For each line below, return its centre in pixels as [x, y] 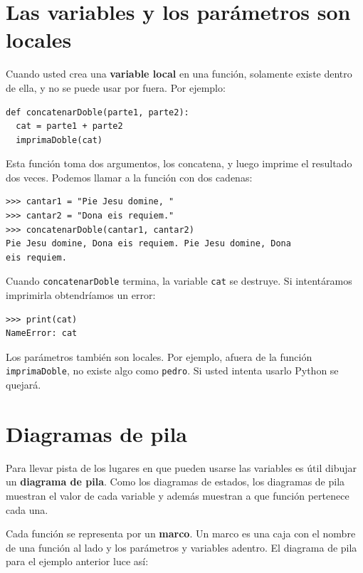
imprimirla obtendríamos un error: [81, 295]
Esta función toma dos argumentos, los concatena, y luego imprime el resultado [179, 163]
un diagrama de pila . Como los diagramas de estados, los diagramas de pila [175, 482]
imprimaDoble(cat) [59, 140]
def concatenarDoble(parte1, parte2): [98, 112]
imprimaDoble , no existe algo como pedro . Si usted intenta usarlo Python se [172, 370]
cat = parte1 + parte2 [69, 126]
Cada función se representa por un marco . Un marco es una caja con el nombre [181, 533]
